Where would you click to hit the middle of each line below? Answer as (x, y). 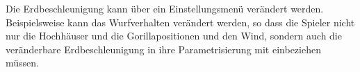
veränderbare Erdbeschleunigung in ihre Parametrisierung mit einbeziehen (163, 49)
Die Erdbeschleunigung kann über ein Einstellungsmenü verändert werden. (165, 8)
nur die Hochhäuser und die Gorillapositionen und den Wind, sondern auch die (174, 36)
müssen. (22, 63)
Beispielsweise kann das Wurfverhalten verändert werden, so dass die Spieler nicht (180, 22)
